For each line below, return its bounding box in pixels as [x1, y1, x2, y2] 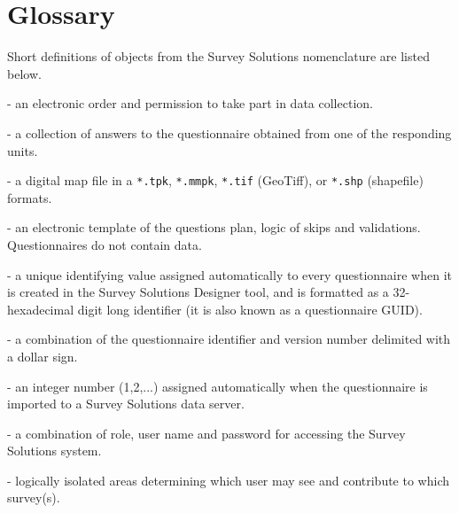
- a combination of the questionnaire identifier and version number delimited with [7, 330, 451, 348]
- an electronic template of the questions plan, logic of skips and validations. [7, 218, 421, 237]
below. [7, 64, 42, 82]
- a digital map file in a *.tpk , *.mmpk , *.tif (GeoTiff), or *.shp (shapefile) [7, 171, 424, 190]
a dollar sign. [7, 346, 78, 365]
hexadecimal [7, 299, 74, 318]
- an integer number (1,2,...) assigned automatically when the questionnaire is [7, 377, 428, 395]
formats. [7, 188, 52, 206]
